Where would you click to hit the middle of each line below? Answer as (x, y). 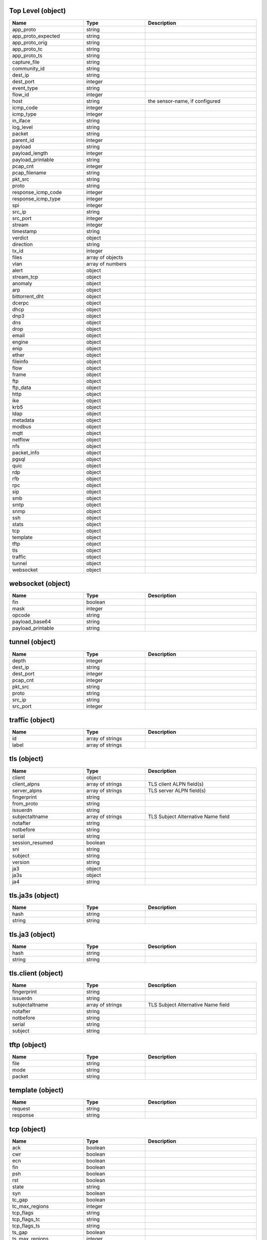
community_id (28, 68)
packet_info (26, 452)
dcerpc (21, 303)
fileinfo (20, 361)
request (21, 1109)
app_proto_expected (36, 36)
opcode (21, 615)
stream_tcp (25, 277)
